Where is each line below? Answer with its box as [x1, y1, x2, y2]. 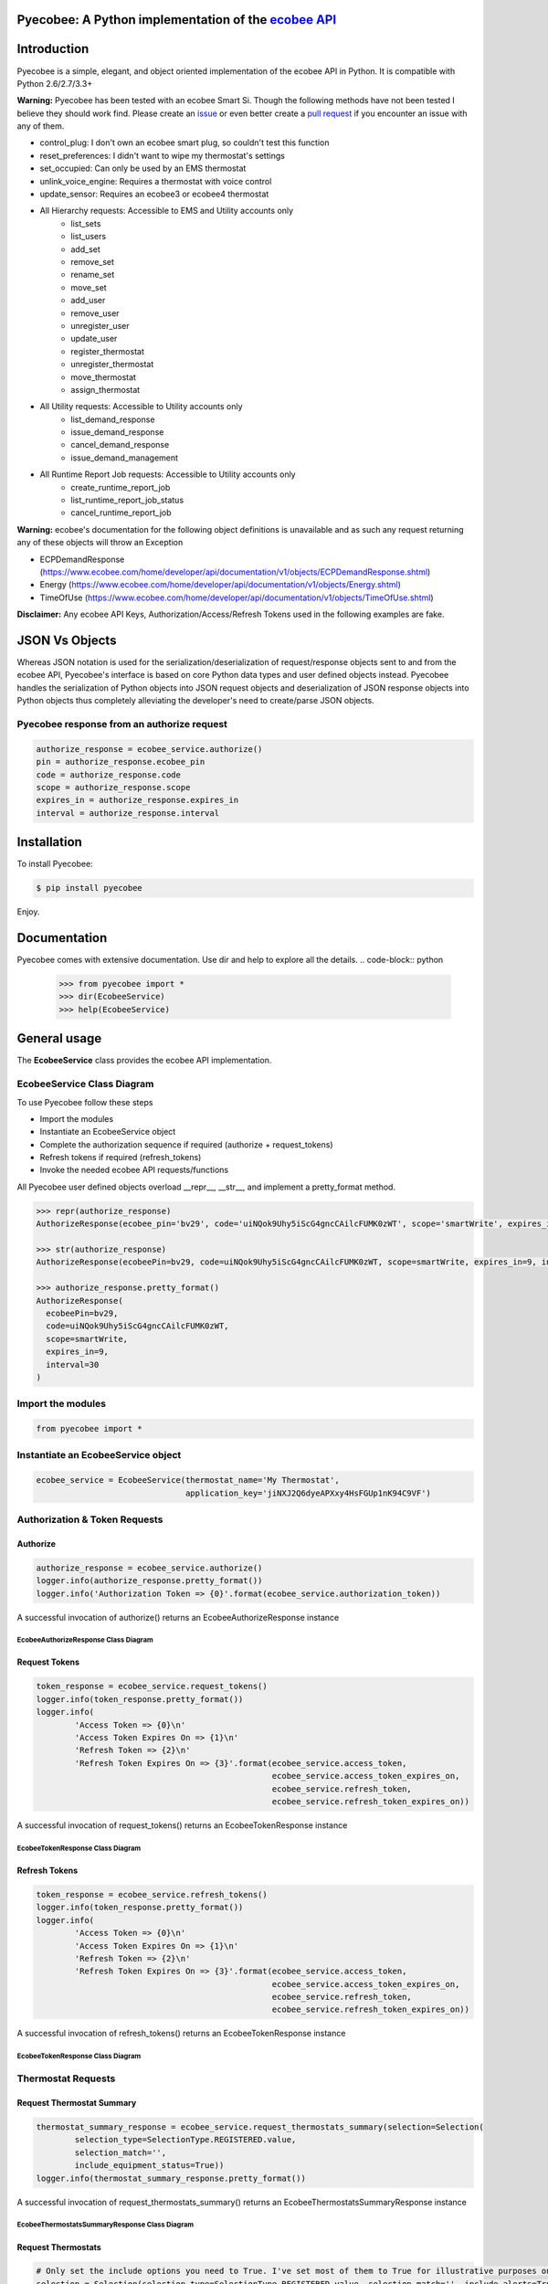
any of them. [16, 121, 65, 132]
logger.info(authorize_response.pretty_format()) [36, 1576, 263, 1586]
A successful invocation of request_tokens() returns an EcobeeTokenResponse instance [16, 1819, 348, 1831]
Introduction [16, 41, 90, 57]
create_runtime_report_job [70, 481, 171, 492]
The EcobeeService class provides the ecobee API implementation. [16, 1055, 272, 1066]
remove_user [70, 307, 120, 319]
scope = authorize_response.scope [36, 782, 191, 792]
